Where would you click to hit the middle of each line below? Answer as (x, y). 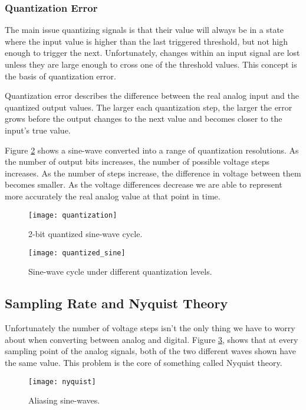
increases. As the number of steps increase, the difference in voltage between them (153, 173)
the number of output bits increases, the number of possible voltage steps (137, 161)
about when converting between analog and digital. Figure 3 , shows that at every (152, 339)
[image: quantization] (73, 215)
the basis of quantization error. (60, 76)
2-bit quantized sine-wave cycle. (85, 234)
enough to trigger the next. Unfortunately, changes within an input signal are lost (152, 53)
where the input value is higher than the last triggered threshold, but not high (146, 41)
